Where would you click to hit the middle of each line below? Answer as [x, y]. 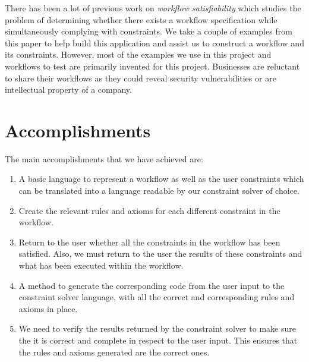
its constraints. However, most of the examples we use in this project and [138, 54]
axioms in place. [48, 308]
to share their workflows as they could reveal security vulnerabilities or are [141, 78]
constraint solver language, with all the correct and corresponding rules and [157, 297]
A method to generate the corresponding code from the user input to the [152, 285]
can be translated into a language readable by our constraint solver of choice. [159, 191]
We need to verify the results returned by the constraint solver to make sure [157, 328]
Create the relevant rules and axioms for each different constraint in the [149, 210]
